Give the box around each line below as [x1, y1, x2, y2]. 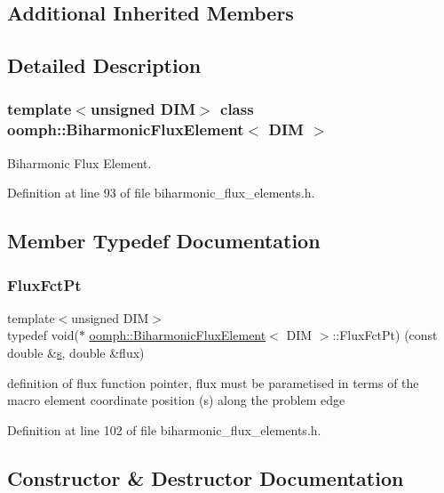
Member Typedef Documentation [7, 227, 321, 255]
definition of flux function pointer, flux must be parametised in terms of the [7, 373, 419, 392]
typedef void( [7, 326, 79, 344]
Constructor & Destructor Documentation [7, 464, 404, 491]
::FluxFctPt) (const [332, 326, 438, 344]
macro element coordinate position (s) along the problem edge [7, 391, 345, 409]
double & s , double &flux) [7, 343, 145, 362]
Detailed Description [7, 52, 202, 79]
